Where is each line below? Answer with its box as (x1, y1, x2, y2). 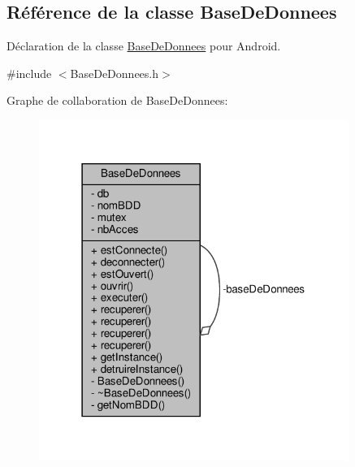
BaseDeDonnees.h (70, 64, 159, 81)
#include (6, 64, 52, 81)
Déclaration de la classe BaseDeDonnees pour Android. (6, 37, 281, 54)
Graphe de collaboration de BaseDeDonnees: (6, 92, 228, 109)
